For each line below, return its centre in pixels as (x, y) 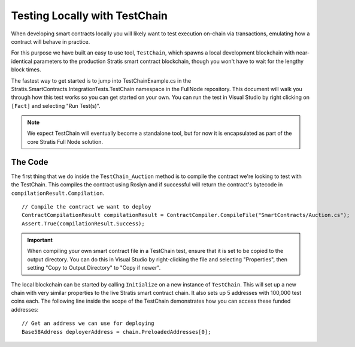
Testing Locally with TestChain (89, 16)
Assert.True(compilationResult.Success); (83, 224)
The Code (30, 162)
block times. (26, 70)
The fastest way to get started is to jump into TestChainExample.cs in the (101, 80)
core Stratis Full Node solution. (65, 141)
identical (22, 61)
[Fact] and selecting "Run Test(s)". (56, 105)
